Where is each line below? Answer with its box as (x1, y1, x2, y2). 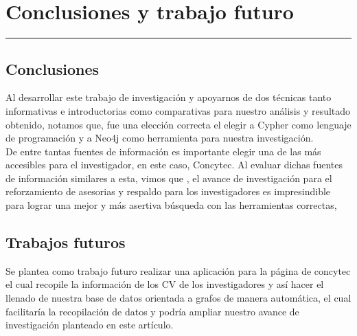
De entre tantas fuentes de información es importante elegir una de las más (5, 144, 321, 158)
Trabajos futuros (5, 232, 126, 253)
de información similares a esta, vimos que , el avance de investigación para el (5, 170, 332, 185)
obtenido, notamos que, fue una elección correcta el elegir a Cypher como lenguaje (5, 117, 352, 131)
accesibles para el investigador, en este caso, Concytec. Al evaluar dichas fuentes (5, 157, 343, 172)
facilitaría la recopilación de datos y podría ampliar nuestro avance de (5, 304, 299, 318)
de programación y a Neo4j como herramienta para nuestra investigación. (5, 131, 314, 145)
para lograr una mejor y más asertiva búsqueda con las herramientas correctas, (5, 198, 337, 212)
